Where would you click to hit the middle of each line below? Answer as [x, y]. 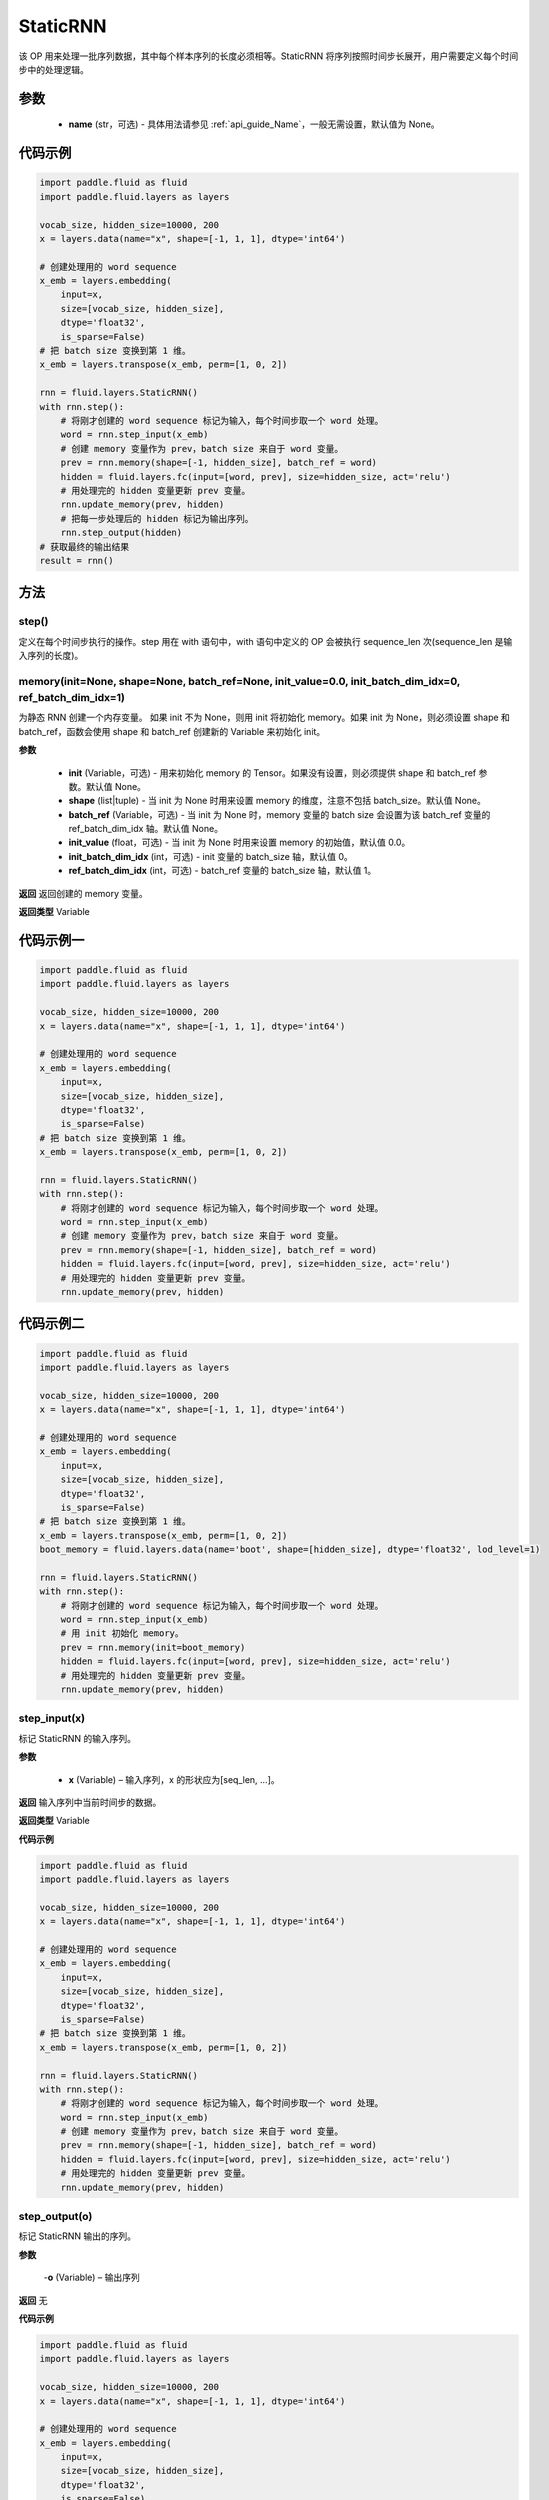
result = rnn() [76, 560]
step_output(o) [55, 2217]
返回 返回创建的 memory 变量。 [83, 893]
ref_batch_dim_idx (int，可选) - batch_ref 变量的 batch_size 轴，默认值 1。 [222, 871]
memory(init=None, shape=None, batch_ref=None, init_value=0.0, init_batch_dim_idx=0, [239, 681]
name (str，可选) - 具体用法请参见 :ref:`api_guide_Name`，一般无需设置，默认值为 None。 [254, 124]
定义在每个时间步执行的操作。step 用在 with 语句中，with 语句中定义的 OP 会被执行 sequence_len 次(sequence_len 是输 [265, 641]
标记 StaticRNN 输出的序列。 [77, 2236]
